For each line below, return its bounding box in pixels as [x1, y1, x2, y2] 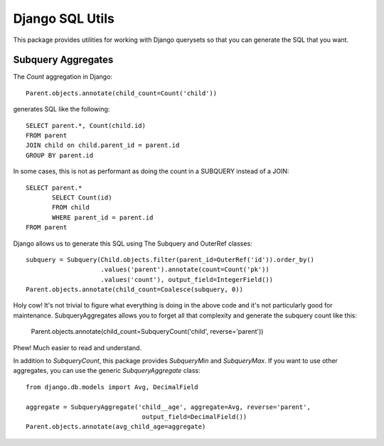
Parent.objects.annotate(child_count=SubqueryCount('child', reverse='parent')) [31, 327, 264, 336]
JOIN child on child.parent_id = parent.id [26, 141, 180, 149]
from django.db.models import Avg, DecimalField [26, 383, 198, 391]
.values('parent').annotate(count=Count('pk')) [100, 266, 270, 273]
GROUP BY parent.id [26, 151, 94, 159]
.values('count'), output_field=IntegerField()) [100, 276, 274, 283]
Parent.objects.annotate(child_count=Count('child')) [26, 89, 217, 97]
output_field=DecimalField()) [142, 413, 247, 420]
